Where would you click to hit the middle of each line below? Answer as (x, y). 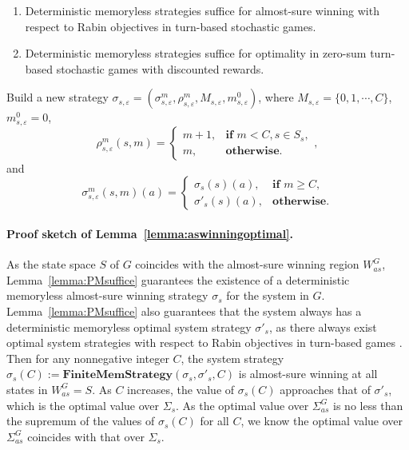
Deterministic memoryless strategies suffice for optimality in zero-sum (196, 53)
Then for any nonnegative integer (88, 358)
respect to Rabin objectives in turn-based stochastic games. (171, 26)
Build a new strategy (58, 97)
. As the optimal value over (242, 405)
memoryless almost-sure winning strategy (107, 295)
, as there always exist (323, 327)
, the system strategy (232, 358)
